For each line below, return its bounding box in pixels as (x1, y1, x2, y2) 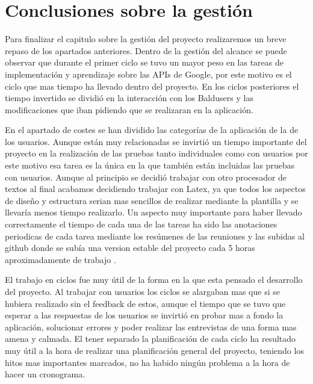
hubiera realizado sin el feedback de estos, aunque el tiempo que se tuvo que (5, 297, 286, 309)
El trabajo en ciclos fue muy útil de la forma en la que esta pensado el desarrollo (5, 273, 303, 286)
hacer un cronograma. (5, 368, 85, 380)
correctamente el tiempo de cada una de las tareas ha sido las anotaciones (5, 218, 277, 231)
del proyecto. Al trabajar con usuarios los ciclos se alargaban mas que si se (5, 285, 280, 297)
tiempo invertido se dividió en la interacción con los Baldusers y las (5, 91, 253, 104)
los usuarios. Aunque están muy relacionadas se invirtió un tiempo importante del (5, 135, 307, 147)
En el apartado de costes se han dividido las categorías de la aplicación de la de (5, 123, 299, 136)
